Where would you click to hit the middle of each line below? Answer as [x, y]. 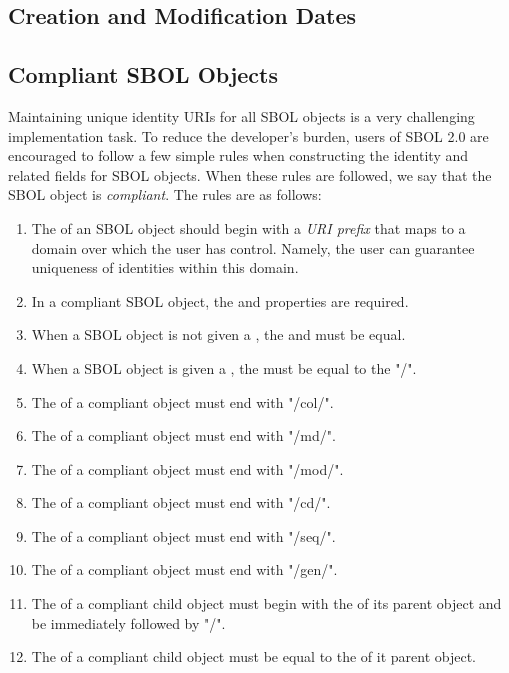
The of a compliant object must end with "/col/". [182, 401]
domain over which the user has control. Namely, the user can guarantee [253, 247]
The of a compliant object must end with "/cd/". [181, 502]
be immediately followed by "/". [128, 622]
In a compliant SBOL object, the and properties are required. [220, 300]
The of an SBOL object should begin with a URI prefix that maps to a [248, 227]
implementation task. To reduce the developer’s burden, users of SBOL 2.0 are [248, 135]
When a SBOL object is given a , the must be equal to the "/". [224, 367]
